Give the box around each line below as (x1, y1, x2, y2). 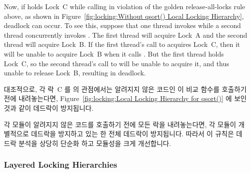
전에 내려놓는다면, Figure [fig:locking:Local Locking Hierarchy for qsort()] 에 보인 (4, 93, 247, 103)
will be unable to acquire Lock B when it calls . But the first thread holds (4, 48, 224, 58)
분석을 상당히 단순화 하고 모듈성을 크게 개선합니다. (18, 138, 171, 148)
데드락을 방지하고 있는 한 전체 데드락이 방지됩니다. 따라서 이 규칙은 (31, 129, 234, 139)
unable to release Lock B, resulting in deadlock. (4, 68, 146, 78)
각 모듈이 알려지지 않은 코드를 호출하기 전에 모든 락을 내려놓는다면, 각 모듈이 (4, 119, 236, 129)
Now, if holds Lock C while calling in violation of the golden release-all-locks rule (4, 1, 245, 11)
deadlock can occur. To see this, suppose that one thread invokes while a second (4, 20, 241, 30)
